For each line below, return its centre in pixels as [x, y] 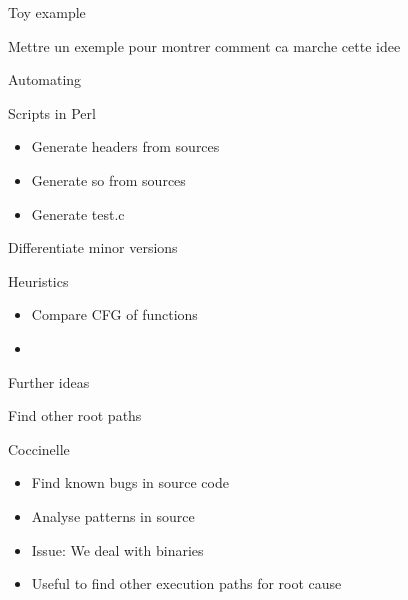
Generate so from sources [108, 179]
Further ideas [49, 381]
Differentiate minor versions [93, 247]
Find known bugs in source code [130, 482]
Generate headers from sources [125, 146]
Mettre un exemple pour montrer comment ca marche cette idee [204, 45]
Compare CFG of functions [114, 314]
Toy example [47, 12]
